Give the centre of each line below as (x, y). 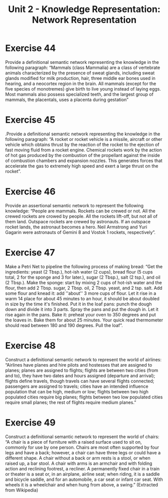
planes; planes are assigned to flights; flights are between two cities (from (82, 370)
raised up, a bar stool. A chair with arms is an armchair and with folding (79, 463)
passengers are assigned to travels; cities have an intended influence (77, 386)
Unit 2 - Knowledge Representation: (84, 9)
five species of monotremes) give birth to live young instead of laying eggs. (83, 89)
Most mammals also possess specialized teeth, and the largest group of (79, 94)
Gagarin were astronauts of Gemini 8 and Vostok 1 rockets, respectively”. (80, 232)
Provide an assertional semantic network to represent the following (74, 205)
